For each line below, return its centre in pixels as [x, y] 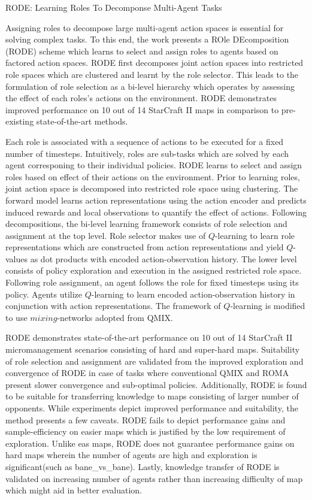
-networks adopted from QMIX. [115, 317]
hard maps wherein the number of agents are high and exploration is [131, 455]
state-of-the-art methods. [82, 121]
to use [16, 317]
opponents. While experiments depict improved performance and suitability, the [152, 408]
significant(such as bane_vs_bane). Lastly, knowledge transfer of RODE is [143, 466]
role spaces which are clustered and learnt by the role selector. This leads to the [152, 74]
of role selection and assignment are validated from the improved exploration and [155, 361]
